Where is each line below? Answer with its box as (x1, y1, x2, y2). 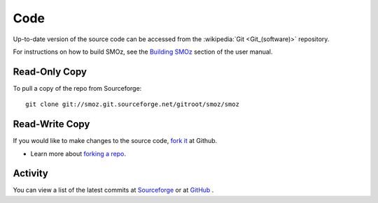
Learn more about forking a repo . (30, 149, 126, 158)
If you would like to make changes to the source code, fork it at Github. (13, 137, 218, 145)
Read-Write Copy (13, 119, 90, 130)
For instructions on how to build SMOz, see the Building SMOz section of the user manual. (13, 47, 273, 56)
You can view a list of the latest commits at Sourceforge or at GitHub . (13, 186, 214, 195)
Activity (13, 167, 49, 179)
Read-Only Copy (13, 66, 87, 77)
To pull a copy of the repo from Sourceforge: (13, 84, 142, 92)
